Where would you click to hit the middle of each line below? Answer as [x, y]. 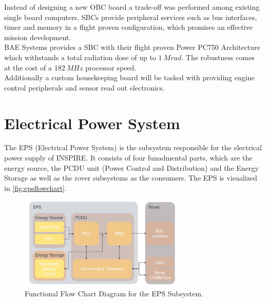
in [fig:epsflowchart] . [35, 188]
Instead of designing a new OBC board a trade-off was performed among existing [132, 7]
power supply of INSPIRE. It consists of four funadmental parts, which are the [128, 158]
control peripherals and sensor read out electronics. [84, 87]
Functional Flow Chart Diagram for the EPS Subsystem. [114, 294]
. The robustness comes [218, 57]
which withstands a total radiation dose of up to [80, 57]
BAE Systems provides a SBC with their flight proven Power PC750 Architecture [132, 47]
